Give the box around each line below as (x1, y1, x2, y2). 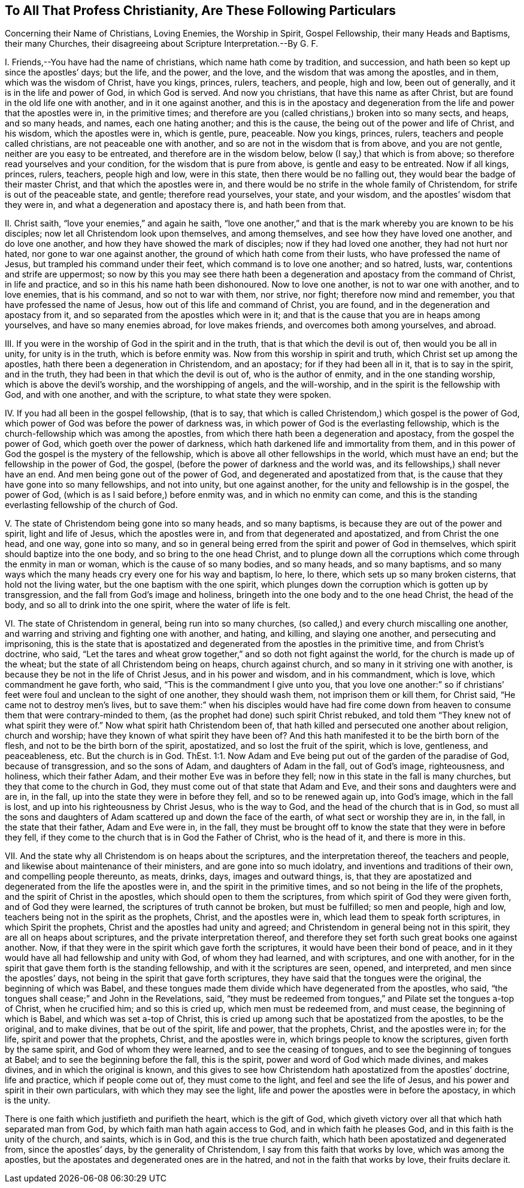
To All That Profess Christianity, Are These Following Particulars (5, 3, 396, 18)
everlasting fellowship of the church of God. (5, 500, 178, 510)
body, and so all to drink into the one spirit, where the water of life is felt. (5, 600, 290, 610)
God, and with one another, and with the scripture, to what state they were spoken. (5, 389, 331, 400)
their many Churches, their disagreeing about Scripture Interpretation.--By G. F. (5, 38, 319, 49)
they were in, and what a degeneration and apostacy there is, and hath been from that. (5, 199, 346, 210)
